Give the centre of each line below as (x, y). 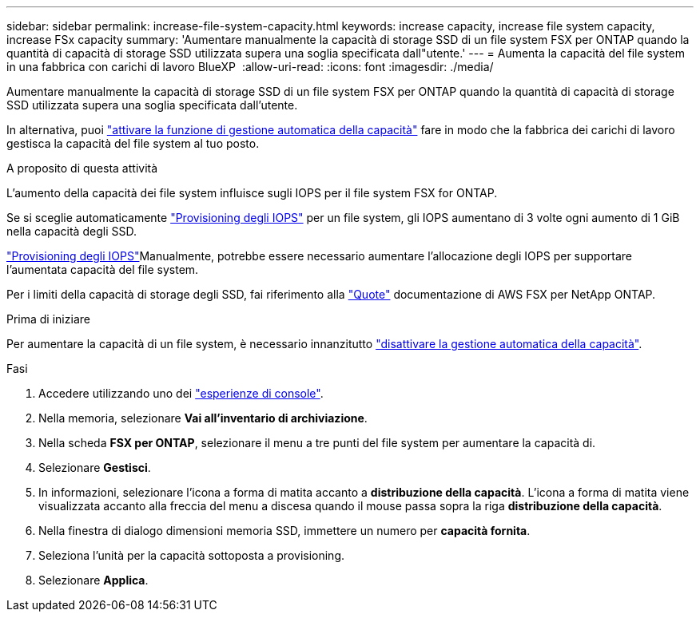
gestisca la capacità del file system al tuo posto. (133, 143)
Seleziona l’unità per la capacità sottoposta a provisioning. (192, 555)
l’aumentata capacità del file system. (103, 269)
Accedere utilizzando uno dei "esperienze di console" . (181, 393)
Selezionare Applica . (93, 580)
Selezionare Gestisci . (95, 467)
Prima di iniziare (48, 319)
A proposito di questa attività (82, 168)
